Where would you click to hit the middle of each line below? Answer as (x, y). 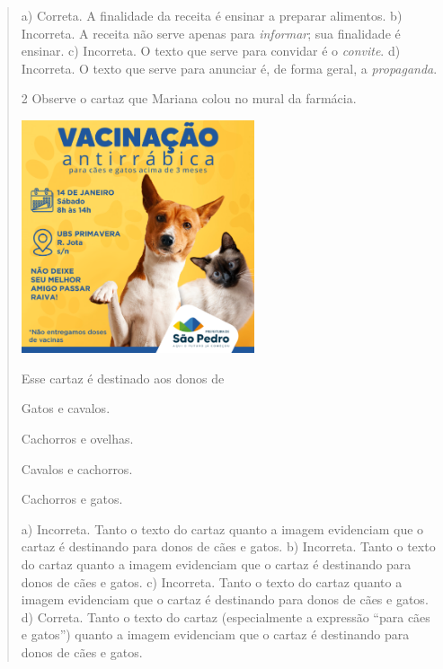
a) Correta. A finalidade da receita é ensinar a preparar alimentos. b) (212, 15)
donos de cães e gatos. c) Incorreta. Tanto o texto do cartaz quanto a (212, 581)
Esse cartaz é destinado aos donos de (123, 378)
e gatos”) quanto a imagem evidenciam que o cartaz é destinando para (215, 634)
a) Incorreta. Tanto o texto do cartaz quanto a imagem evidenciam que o (222, 528)
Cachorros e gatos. (72, 499)
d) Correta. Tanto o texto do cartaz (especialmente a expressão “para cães (226, 616)
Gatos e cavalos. (66, 408)
